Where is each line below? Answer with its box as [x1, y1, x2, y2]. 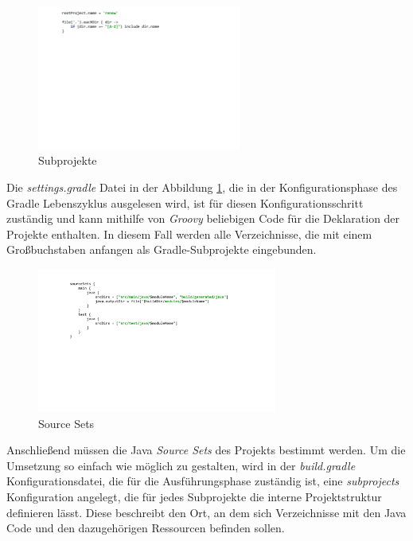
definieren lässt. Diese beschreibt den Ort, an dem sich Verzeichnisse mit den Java [6, 504, 407, 520]
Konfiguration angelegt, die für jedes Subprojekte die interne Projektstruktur [6, 488, 382, 504]
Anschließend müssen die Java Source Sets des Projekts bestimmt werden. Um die [6, 442, 406, 458]
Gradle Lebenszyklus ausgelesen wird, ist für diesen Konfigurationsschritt [6, 194, 364, 211]
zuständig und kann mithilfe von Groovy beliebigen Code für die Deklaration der [6, 210, 400, 227]
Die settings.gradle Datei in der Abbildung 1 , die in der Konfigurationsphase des [6, 179, 398, 196]
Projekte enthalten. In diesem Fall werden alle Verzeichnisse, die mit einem [6, 225, 372, 242]
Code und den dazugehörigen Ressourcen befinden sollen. [6, 520, 285, 536]
